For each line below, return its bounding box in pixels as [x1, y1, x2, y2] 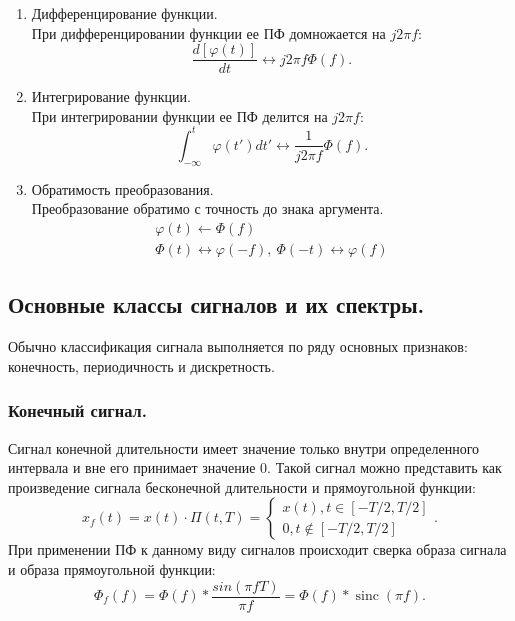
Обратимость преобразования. [31, 178, 214, 199]
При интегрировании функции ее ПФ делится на [31, 105, 328, 126]
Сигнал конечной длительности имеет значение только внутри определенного [8, 437, 480, 458]
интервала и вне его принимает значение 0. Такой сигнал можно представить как [8, 457, 502, 478]
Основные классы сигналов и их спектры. [8, 289, 425, 320]
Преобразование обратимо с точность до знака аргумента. [31, 198, 384, 219]
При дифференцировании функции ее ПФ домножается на [31, 22, 386, 43]
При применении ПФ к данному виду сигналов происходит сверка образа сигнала [8, 539, 507, 560]
